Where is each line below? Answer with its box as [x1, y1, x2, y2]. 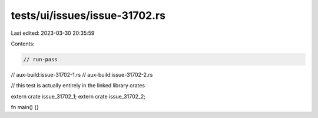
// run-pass [23, 56, 58, 63]
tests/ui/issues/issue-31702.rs [11, 9, 166, 22]
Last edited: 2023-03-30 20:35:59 [11, 29, 95, 37]
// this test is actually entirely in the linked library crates [11, 82, 145, 89]
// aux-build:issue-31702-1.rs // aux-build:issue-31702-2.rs [11, 71, 153, 78]
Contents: [11, 40, 35, 47]
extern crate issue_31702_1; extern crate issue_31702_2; [11, 93, 145, 100]
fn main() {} [11, 104, 39, 111]
